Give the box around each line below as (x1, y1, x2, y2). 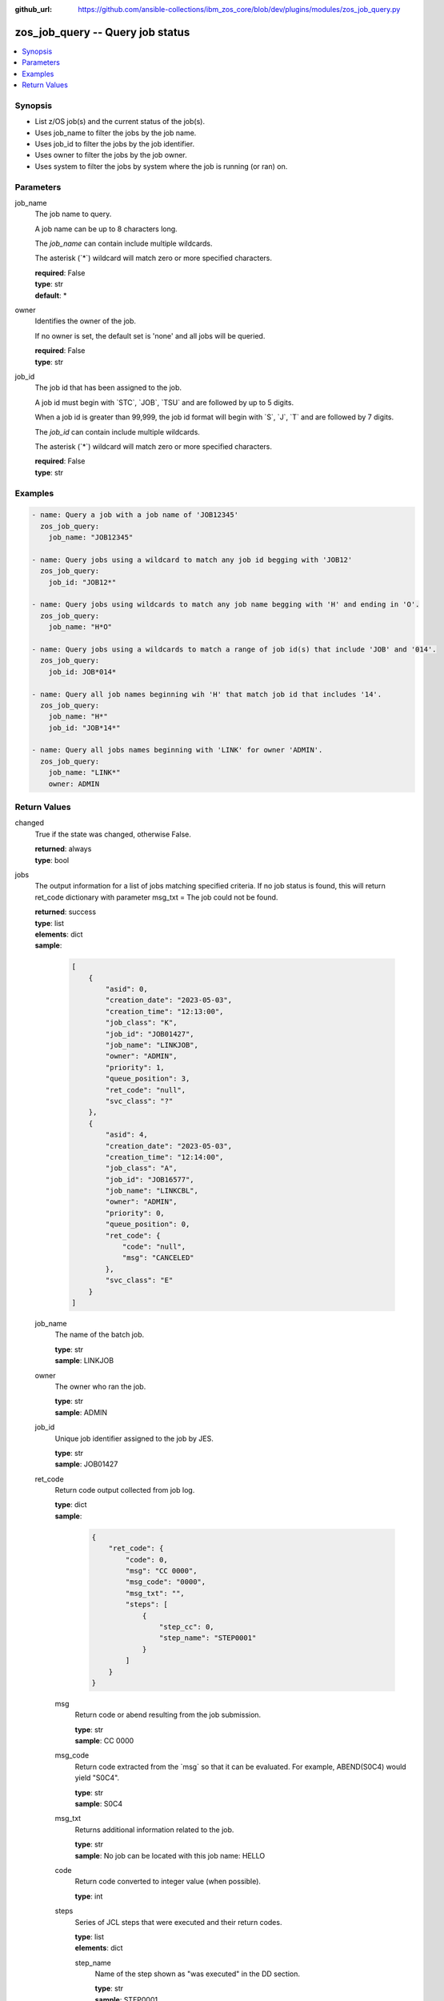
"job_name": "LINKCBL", (105, 1186, 199, 1196)
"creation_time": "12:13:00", (105, 1007, 224, 1016)
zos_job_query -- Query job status (14, 25, 190, 39)
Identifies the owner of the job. (34, 316, 136, 326)
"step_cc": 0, (158, 1622, 215, 1631)
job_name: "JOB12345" (48, 533, 134, 542)
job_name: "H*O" (48, 623, 112, 632)
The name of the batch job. (54, 1329, 145, 1340)
